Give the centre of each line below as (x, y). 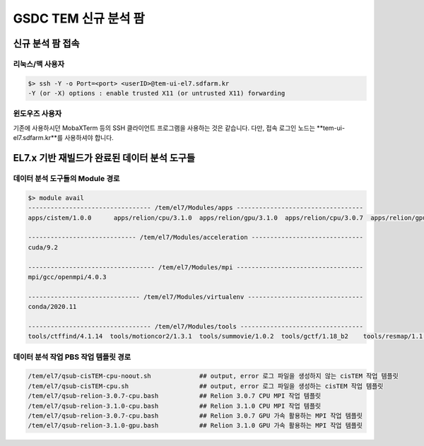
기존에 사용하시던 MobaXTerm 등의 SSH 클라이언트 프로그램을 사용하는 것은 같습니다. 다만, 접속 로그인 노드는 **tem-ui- (179, 128)
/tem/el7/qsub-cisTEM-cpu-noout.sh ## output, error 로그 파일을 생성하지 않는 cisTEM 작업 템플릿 (213, 376)
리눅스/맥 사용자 (39, 64)
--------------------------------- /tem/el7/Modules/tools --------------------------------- (196, 326)
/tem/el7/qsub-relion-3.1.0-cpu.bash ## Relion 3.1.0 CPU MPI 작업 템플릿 (175, 406)
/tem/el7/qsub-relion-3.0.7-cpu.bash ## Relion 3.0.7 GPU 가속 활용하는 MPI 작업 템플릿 (195, 416)
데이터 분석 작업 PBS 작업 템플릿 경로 (72, 357)
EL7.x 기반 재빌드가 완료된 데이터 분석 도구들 (104, 158)
